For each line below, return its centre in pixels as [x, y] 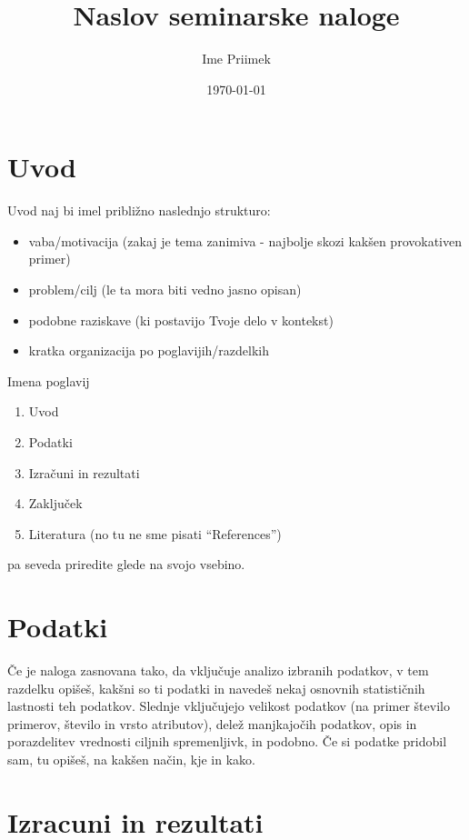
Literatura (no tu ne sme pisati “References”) [155, 533]
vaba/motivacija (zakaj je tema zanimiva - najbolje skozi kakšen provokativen [245, 240]
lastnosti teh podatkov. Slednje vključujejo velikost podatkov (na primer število [229, 706]
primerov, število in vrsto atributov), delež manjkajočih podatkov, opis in [212, 723]
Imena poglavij [49, 380]
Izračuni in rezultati [84, 472]
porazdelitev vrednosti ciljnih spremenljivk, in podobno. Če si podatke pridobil [227, 741]
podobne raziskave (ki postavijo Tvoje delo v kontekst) [181, 320]
